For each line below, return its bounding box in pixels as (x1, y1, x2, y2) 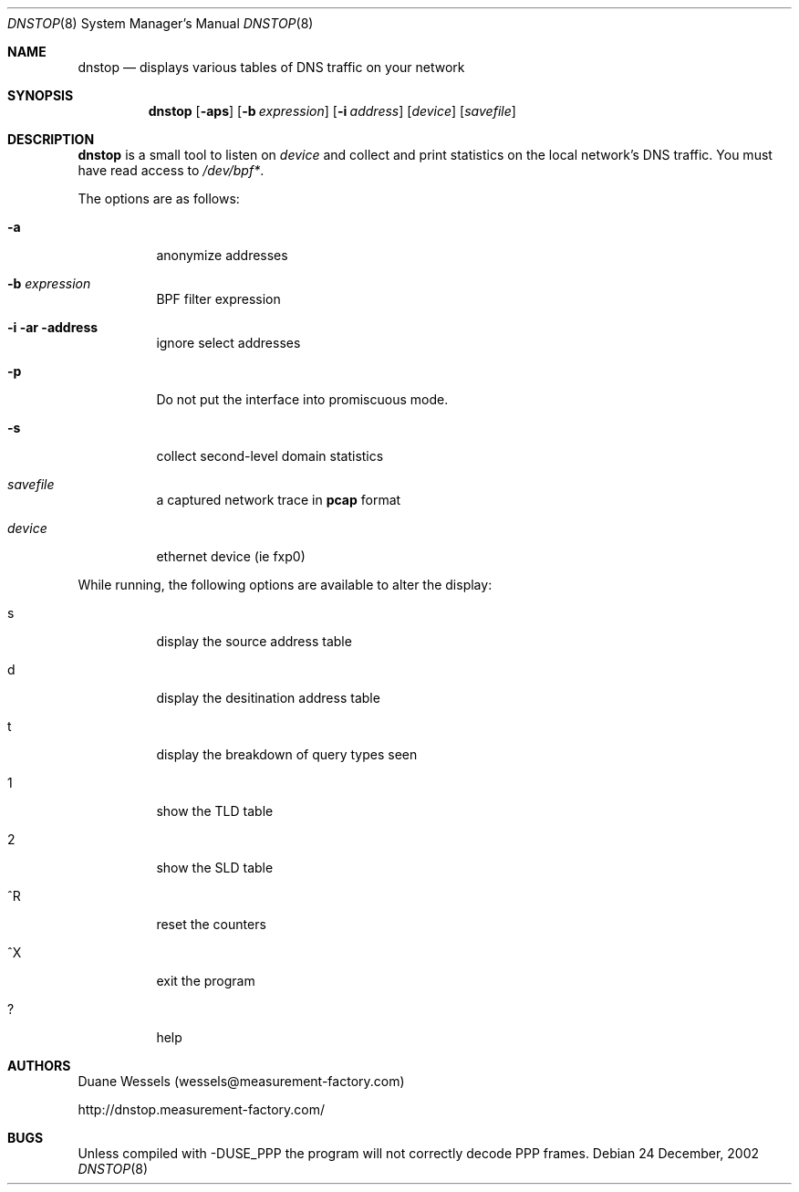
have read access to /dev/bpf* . (78, 162, 265, 178)
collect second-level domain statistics (156, 448, 384, 464)
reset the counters (156, 916, 266, 932)
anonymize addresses (156, 247, 288, 263)
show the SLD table (156, 860, 274, 875)
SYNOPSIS (7, 88, 74, 103)
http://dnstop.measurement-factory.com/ (78, 1102, 326, 1117)
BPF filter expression (156, 291, 281, 307)
